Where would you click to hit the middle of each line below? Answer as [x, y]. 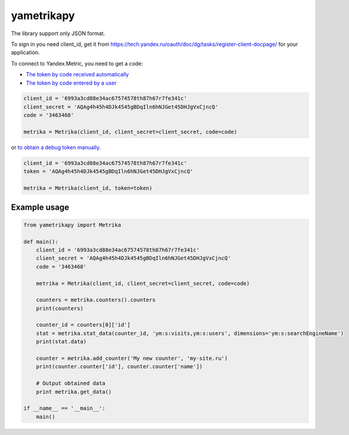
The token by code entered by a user [71, 83]
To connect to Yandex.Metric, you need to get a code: [77, 63]
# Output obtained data [71, 383]
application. [25, 52]
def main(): [41, 242]
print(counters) [60, 308]
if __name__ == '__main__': [64, 408]
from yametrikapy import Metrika [72, 225]
